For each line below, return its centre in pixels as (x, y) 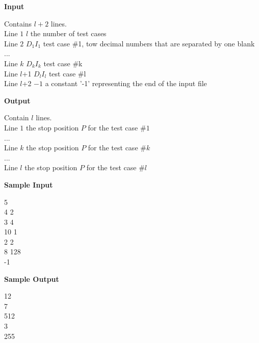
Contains (18, 23)
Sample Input (29, 184)
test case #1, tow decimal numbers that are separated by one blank (149, 43)
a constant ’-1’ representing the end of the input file (126, 83)
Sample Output (32, 279)
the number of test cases (68, 33)
